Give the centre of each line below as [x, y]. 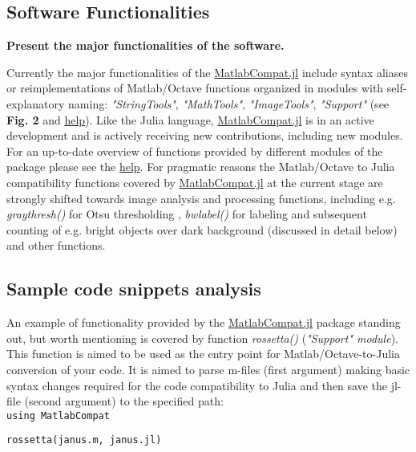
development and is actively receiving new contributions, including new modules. [205, 135]
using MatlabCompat [58, 415]
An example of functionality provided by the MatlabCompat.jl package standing [204, 322]
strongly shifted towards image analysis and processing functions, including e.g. [201, 198]
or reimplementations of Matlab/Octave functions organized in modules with [195, 88]
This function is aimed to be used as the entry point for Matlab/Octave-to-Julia [203, 354]
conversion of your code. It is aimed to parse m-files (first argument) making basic [208, 369]
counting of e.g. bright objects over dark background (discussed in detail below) [202, 229]
